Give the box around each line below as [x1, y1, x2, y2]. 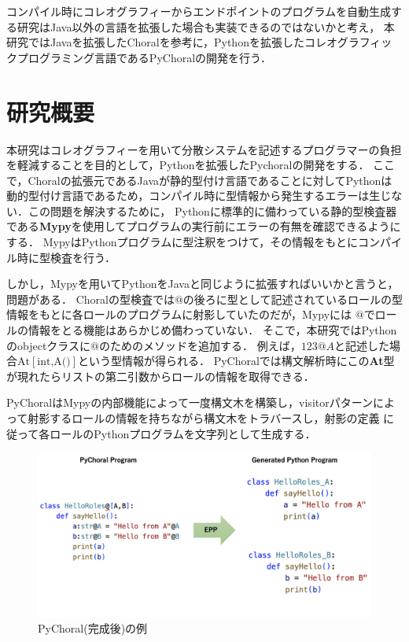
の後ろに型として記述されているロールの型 [182, 290, 403, 307]
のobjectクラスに [6, 337, 91, 353]
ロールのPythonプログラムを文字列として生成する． [50, 425, 316, 441]
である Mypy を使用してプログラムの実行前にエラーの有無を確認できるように [6, 218, 401, 234]
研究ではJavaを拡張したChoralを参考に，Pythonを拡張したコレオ [6, 34, 337, 50]
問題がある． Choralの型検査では [6, 290, 175, 307]
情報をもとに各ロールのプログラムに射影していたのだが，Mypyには [6, 306, 352, 323]
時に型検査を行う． [17, 249, 116, 265]
